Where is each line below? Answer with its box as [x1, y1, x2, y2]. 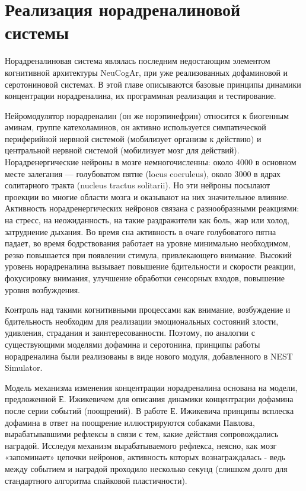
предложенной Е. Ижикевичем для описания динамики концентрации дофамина [5, 393, 294, 405]
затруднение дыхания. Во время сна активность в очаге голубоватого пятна [5, 225, 276, 238]
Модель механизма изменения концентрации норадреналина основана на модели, [5, 381, 298, 393]
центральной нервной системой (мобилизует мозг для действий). [5, 144, 240, 156]
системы [5, 20, 69, 44]
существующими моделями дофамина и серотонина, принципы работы [5, 338, 260, 350]
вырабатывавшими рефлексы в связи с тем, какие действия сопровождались [5, 428, 279, 440]
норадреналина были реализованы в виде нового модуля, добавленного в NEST [5, 349, 293, 362]
